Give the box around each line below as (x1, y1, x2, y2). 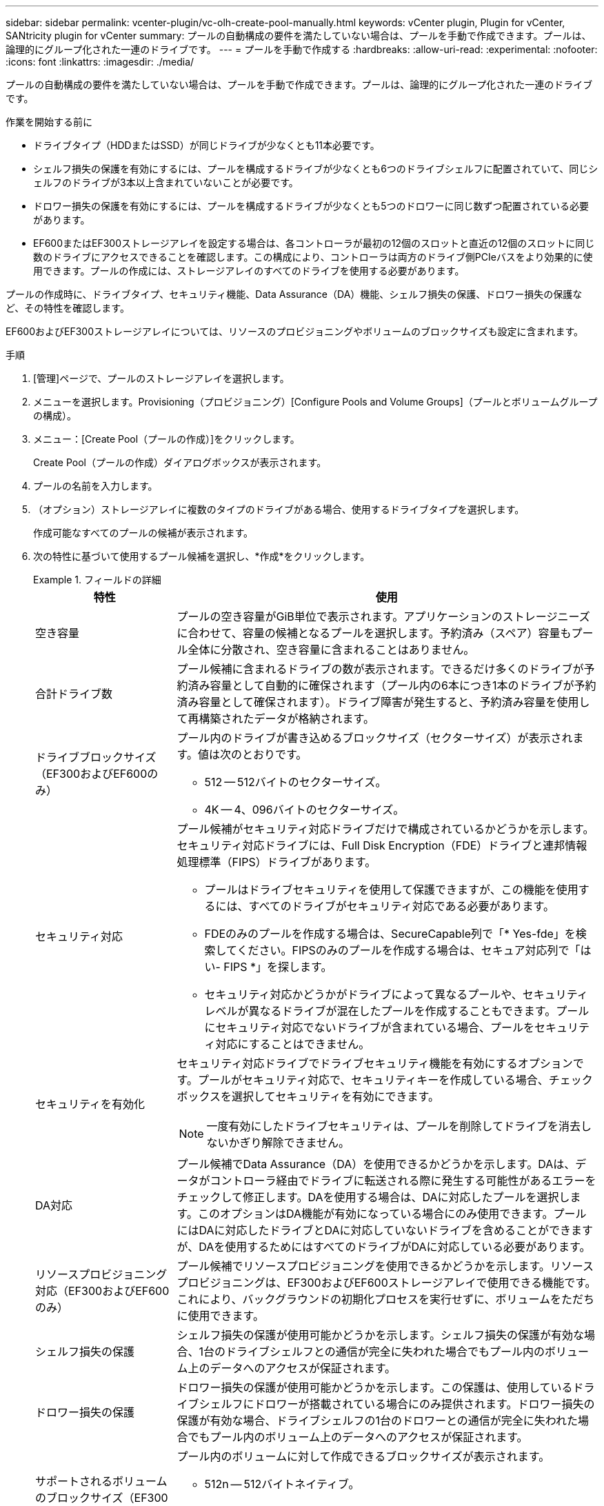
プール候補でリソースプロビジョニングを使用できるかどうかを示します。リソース (177, 1259, 594, 1273)
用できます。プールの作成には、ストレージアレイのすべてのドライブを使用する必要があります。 (33, 265, 465, 277)
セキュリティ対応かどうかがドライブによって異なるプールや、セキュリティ (204, 987, 588, 1001)
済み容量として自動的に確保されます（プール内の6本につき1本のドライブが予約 (188, 679, 596, 692)
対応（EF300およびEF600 (35, 1284, 170, 1298)
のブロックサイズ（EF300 (35, 1491, 168, 1505)
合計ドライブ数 (35, 687, 113, 701)
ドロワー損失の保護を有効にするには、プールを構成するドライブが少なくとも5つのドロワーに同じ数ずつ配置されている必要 (33, 200, 590, 212)
